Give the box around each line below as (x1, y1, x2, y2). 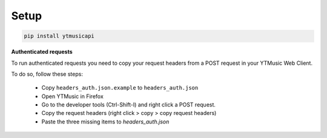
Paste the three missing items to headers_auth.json (41, 118, 170, 125)
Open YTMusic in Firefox (41, 93, 104, 100)
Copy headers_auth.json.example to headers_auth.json (41, 84, 199, 91)
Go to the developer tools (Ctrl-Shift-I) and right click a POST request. (41, 101, 216, 108)
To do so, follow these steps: (11, 70, 83, 77)
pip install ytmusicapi (24, 33, 95, 39)
